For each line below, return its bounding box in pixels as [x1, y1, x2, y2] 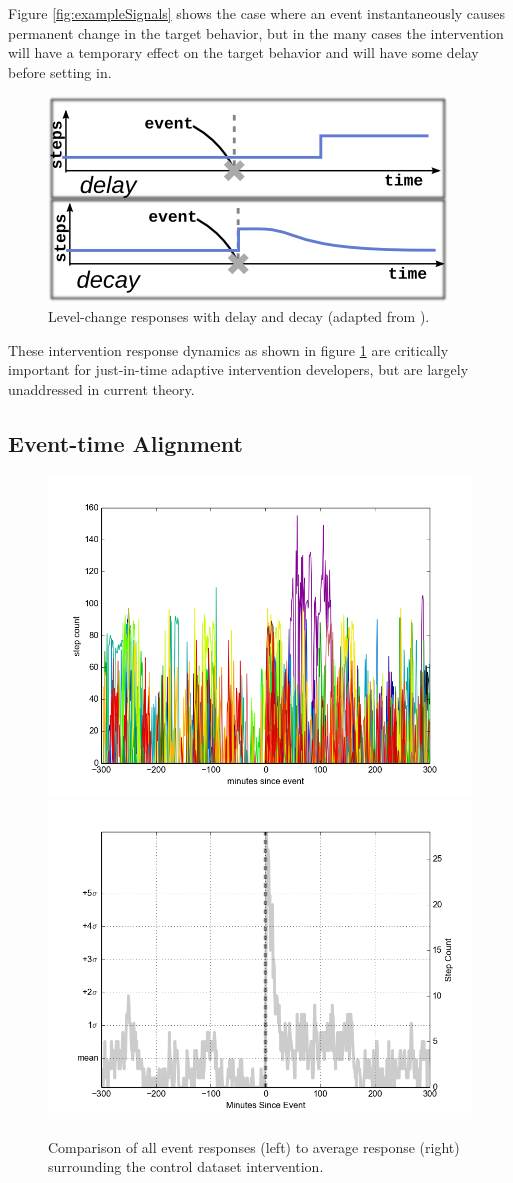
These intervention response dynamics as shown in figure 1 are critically [8, 339, 449, 360]
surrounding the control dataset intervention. [48, 1156, 324, 1177]
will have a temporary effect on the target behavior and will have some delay [8, 42, 479, 63]
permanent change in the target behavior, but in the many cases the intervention [8, 22, 504, 43]
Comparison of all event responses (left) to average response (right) [48, 1136, 460, 1157]
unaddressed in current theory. [8, 378, 195, 399]
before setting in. [8, 61, 112, 82]
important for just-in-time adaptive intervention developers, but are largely [8, 359, 469, 380]
